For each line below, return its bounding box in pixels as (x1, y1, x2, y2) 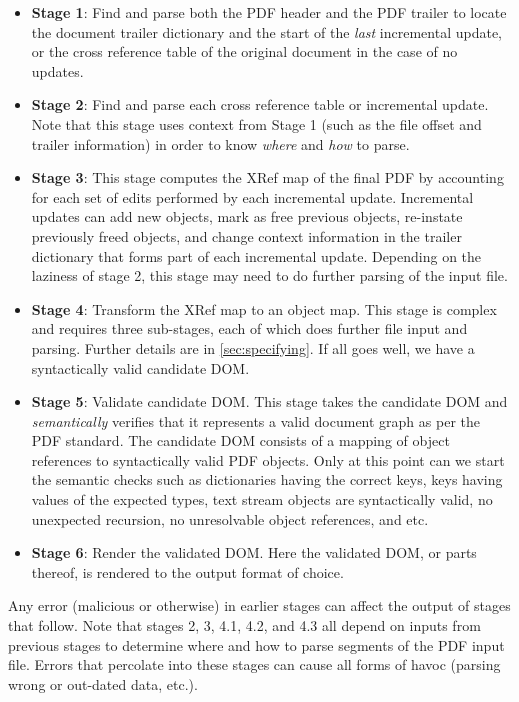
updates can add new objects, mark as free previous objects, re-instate (31, 206, 463, 227)
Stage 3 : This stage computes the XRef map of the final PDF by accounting (31, 167, 504, 188)
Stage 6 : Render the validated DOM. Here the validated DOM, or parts (31, 542, 477, 563)
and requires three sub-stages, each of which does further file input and (31, 318, 468, 339)
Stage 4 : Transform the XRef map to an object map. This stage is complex (31, 298, 497, 319)
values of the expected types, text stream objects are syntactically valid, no (31, 489, 493, 510)
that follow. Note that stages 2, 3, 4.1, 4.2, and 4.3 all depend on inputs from (8, 615, 481, 636)
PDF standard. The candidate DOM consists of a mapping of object (31, 430, 450, 451)
